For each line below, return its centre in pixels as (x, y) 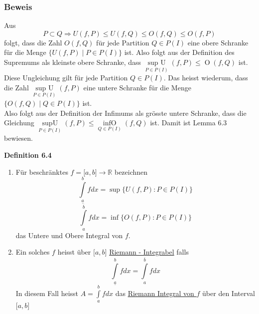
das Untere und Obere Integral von (69, 235)
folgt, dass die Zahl (33, 42)
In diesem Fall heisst (47, 293)
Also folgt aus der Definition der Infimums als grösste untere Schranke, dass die (125, 113)
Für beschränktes (42, 171)
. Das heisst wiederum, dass (206, 78)
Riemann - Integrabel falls (149, 252)
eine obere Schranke (218, 42)
